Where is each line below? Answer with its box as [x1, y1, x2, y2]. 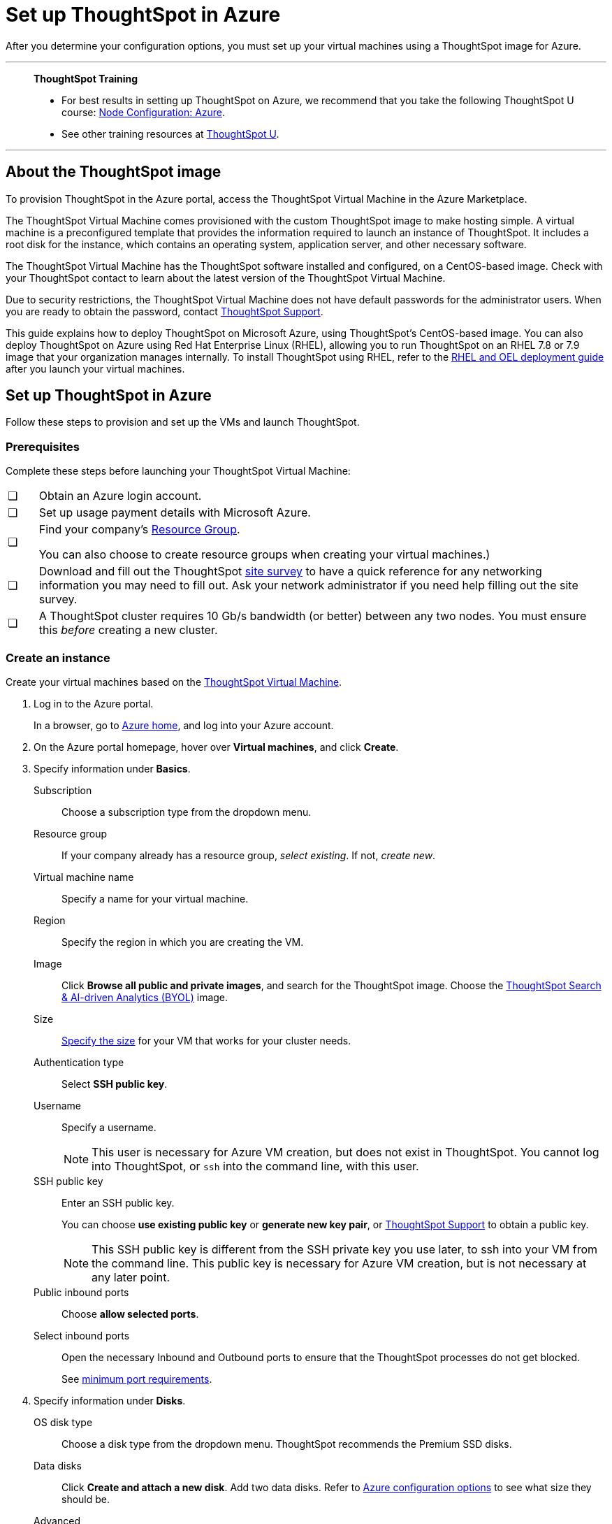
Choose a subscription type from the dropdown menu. [61, 805, 312, 818]
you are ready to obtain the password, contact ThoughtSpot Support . [6, 305, 323, 317]
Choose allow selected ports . [61, 1307, 199, 1320]
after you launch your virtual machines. [6, 362, 185, 375]
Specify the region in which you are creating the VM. [61, 935, 304, 948]
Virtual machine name [34, 870, 134, 883]
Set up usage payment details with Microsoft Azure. [38, 505, 311, 520]
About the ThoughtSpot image [6, 163, 221, 181]
